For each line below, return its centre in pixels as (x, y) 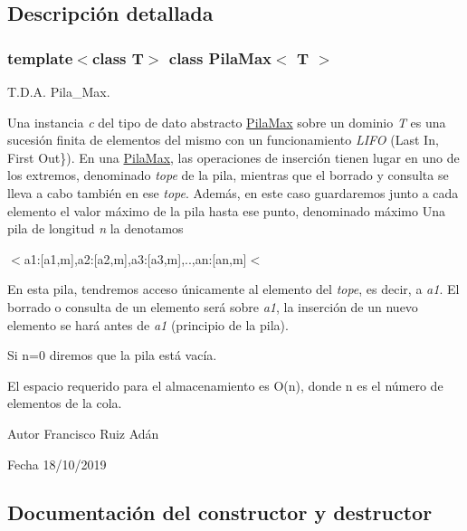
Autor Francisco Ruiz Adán (83, 433)
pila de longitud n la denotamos (95, 228)
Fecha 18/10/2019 (57, 464)
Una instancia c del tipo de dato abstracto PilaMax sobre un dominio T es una (227, 122)
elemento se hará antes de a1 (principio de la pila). (148, 324)
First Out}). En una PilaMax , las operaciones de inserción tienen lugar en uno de (233, 157)
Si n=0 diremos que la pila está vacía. (112, 355)
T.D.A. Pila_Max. (59, 91)
